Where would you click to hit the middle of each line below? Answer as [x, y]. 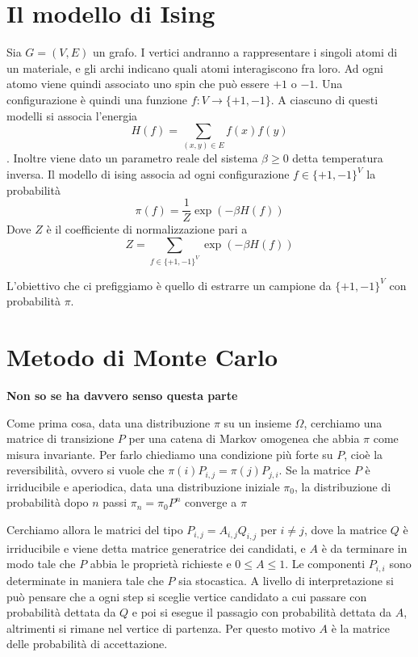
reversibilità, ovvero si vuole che [86, 470]
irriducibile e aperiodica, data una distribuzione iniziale [143, 486]
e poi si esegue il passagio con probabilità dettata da [261, 612]
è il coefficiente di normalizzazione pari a [147, 229]
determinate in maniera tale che [85, 580]
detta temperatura [338, 158]
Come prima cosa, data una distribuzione [109, 422]
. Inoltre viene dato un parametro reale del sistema [132, 158]
